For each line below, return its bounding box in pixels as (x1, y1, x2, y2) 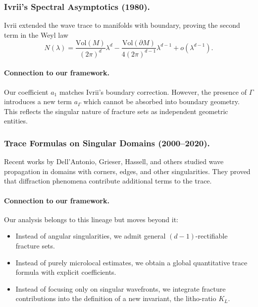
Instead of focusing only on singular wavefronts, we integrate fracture (15, 283, 226, 294)
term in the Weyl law (4, 29, 68, 40)
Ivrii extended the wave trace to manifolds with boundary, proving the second (4, 20, 240, 30)
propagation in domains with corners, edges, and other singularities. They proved (4, 166, 251, 176)
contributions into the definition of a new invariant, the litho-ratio (15, 293, 216, 304)
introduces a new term (4, 96, 72, 107)
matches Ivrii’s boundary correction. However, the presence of (59, 86, 247, 97)
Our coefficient (4, 86, 49, 97)
